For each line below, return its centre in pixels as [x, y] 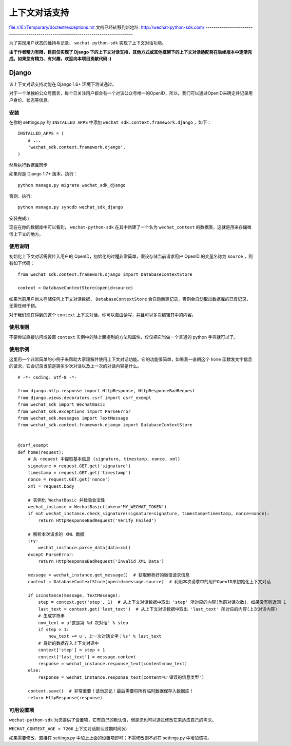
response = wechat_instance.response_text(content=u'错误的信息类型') [121, 677]
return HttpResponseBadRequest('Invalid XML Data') [101, 561]
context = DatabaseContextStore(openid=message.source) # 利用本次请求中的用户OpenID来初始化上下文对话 [149, 582]
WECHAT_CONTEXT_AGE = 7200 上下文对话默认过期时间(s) [68, 729]
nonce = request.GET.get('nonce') [69, 479]
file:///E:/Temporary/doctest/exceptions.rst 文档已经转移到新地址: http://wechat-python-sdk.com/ [107, 27]
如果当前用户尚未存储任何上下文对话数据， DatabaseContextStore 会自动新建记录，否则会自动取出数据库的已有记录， [130, 299]
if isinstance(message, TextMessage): [74, 595]
